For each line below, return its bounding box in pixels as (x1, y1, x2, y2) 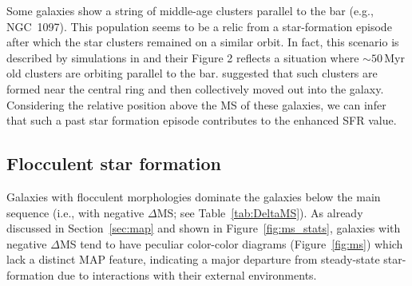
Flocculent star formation (6, 151, 221, 176)
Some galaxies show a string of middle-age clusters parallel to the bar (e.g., (6, 2, 374, 18)
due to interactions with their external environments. (57, 266, 317, 283)
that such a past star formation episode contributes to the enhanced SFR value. (6, 112, 397, 129)
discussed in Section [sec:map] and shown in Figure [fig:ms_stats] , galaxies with (6, 220, 401, 236)
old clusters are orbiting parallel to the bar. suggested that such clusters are (6, 65, 378, 81)
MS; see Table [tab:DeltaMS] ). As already (156, 204, 363, 220)
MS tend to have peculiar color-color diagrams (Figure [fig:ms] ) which (59, 235, 403, 252)
